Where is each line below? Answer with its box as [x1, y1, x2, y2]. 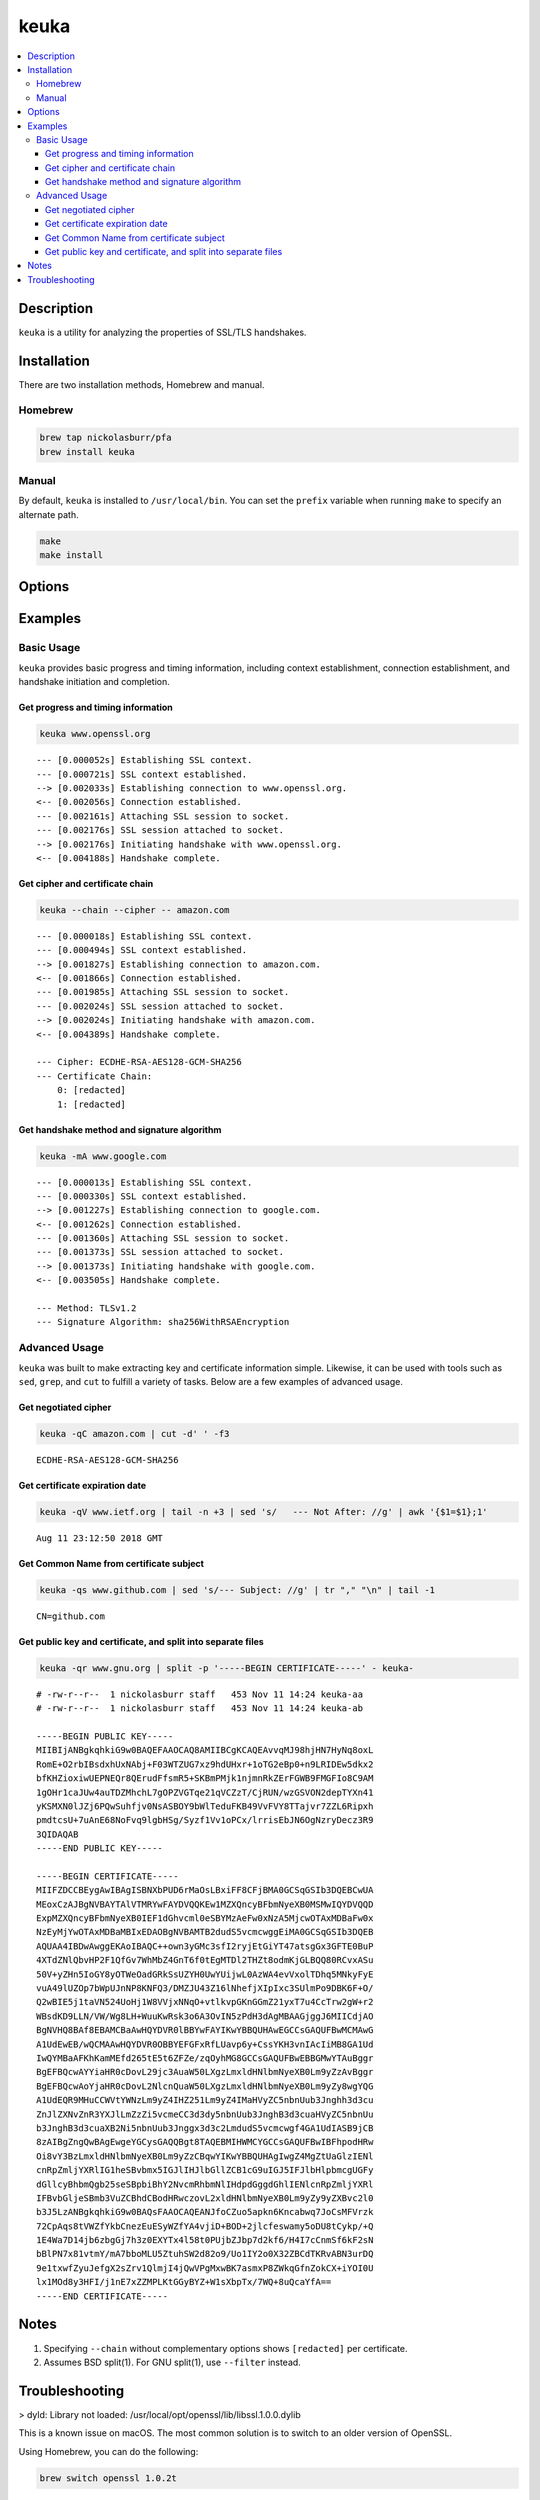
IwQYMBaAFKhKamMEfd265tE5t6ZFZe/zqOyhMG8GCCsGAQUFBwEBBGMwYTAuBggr [36, 2053, 374, 2064]
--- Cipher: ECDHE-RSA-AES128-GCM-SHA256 [36, 1056, 242, 1068]
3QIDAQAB [36, 1828, 79, 1840]
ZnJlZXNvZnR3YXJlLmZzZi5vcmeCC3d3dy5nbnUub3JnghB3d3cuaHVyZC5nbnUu [36, 2108, 374, 2120]
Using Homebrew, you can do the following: [18, 2445, 199, 2457]
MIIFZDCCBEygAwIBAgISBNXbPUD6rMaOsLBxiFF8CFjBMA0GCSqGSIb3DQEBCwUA [36, 1885, 374, 1896]
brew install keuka [39, 446, 135, 457]
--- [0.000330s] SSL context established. [36, 1190, 248, 1202]
